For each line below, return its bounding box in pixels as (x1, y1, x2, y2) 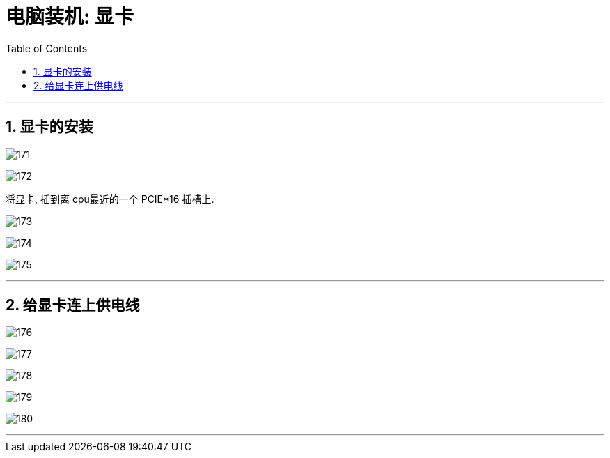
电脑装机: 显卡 (6, 5, 134, 29)
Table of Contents (6, 42, 88, 54)
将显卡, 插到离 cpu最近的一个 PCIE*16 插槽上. (6, 192, 214, 205)
